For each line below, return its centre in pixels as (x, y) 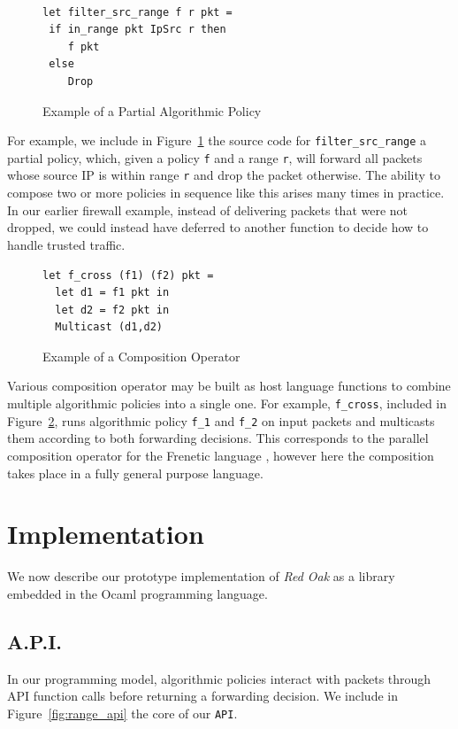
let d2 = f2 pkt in (112, 310)
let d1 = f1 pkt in (112, 293)
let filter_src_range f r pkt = (137, 12)
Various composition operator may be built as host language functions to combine (229, 386)
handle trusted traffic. (66, 244)
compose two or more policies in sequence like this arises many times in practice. (226, 193)
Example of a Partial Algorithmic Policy (152, 110)
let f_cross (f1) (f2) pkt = (128, 275)
